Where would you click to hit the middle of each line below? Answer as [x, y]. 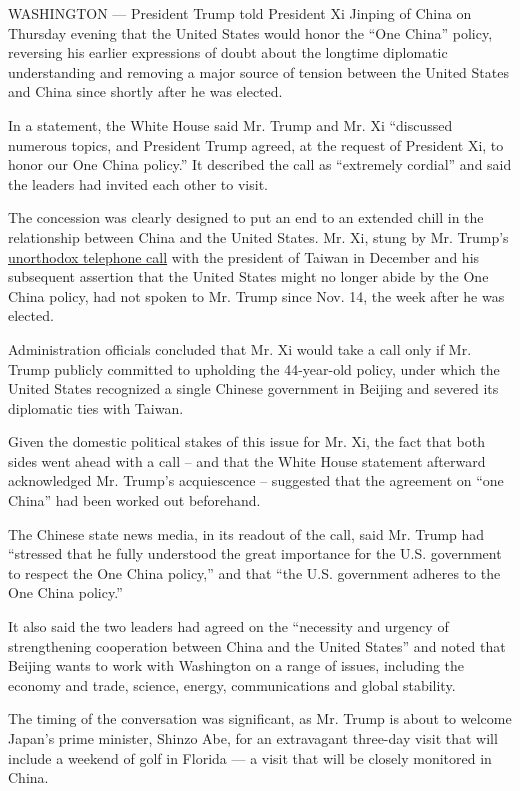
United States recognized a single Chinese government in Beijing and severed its [253, 388]
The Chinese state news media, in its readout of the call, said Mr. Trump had [246, 533]
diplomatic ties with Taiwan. [96, 407]
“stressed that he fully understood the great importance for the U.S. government [255, 553]
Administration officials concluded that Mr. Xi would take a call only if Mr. [240, 348]
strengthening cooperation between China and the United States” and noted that [257, 645]
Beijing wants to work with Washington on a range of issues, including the [236, 665]
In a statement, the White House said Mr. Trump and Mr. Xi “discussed [230, 124]
